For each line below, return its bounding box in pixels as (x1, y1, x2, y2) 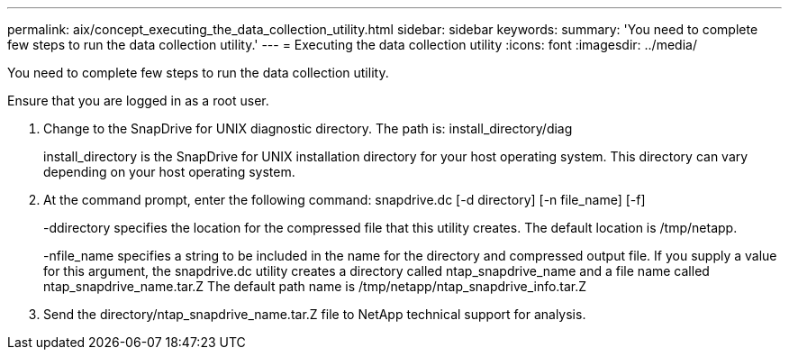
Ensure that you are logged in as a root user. (7, 93, 269, 108)
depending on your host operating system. (43, 164, 295, 179)
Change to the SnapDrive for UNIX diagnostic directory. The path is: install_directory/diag (43, 121, 573, 136)
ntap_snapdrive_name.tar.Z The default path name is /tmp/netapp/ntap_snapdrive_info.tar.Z (43, 279, 587, 294)
